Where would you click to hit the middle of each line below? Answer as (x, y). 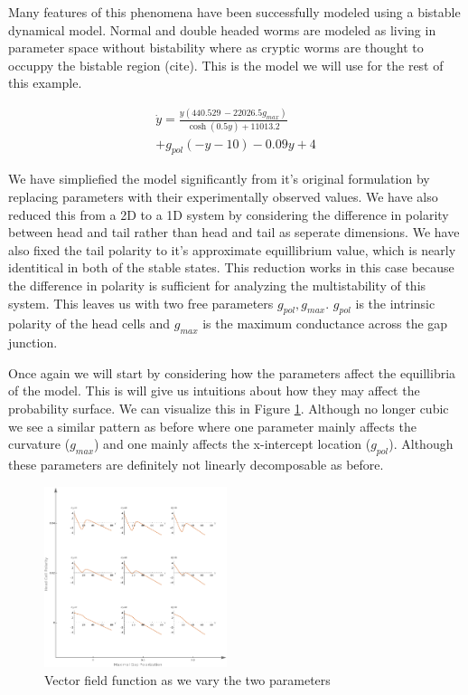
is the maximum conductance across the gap (325, 324)
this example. (45, 83)
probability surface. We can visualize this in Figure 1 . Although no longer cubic (229, 408)
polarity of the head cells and (89, 324)
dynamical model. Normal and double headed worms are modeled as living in (222, 29)
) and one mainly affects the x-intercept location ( (233, 444)
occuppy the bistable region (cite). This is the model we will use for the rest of (226, 65)
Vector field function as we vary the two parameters (187, 679)
